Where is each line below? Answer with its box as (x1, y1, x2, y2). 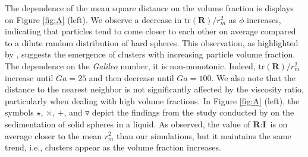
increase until (5, 71, 54, 84)
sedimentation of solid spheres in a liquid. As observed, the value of (5, 117, 250, 130)
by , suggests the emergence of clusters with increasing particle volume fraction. (5, 48, 296, 60)
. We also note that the (211, 71, 296, 84)
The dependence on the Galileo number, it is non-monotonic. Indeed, (5, 59, 256, 72)
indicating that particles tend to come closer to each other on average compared (5, 25, 296, 37)
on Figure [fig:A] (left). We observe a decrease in (5, 13, 182, 25)
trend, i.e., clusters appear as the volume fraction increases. (5, 141, 221, 153)
